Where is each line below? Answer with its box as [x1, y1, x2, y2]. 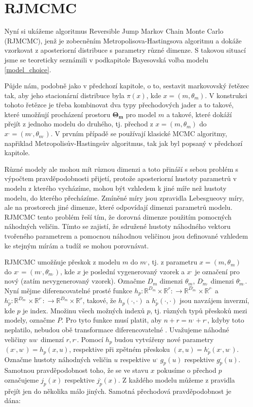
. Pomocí [77, 334, 104, 344]
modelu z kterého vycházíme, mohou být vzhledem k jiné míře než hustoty [4, 183, 227, 193]
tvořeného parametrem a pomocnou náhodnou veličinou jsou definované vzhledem [4, 231, 248, 241]
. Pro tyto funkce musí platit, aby [61, 315, 162, 325]
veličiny [4, 334, 27, 344]
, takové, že [82, 295, 116, 305]
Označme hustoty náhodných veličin [4, 354, 112, 364]
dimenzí [40, 334, 64, 344]
